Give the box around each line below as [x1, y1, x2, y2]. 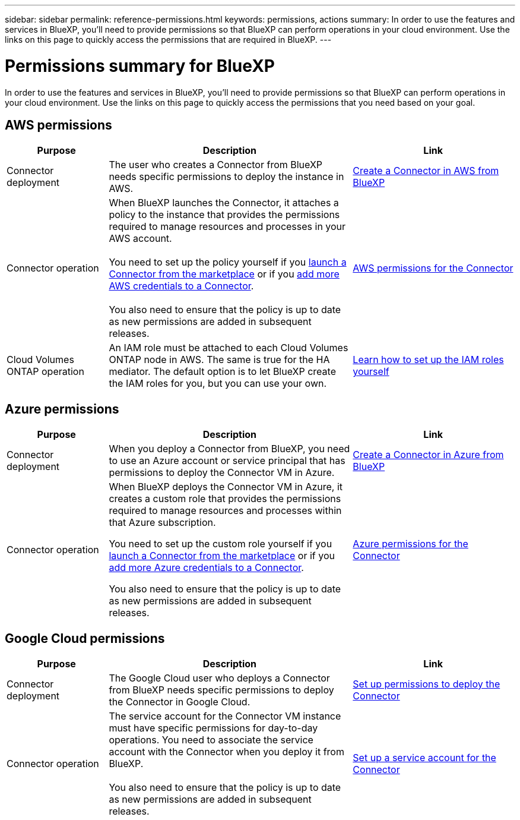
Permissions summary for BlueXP [5, 55, 275, 76]
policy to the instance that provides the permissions [109, 209, 340, 221]
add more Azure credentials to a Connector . [109, 562, 304, 574]
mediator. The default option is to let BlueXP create [109, 365, 336, 378]
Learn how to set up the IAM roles [353, 354, 504, 366]
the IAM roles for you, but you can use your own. [109, 377, 327, 390]
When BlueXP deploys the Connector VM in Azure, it [109, 481, 343, 493]
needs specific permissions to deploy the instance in [109, 171, 344, 183]
